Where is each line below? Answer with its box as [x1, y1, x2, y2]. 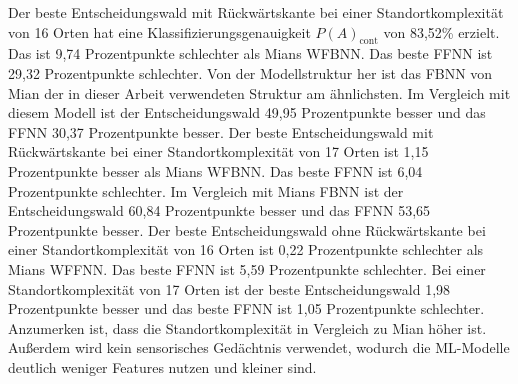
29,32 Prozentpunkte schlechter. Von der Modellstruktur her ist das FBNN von [8, 62, 493, 83]
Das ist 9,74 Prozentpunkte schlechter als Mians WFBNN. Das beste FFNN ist [8, 43, 493, 64]
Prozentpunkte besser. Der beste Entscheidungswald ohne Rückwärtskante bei [8, 219, 486, 240]
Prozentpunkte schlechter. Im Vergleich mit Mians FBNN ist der [8, 180, 404, 201]
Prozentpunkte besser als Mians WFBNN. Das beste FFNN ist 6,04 [8, 160, 423, 181]
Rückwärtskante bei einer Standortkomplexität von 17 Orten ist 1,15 [8, 141, 429, 162]
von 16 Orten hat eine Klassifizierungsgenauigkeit [8, 21, 311, 42]
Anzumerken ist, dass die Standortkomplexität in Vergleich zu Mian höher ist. [8, 317, 487, 338]
